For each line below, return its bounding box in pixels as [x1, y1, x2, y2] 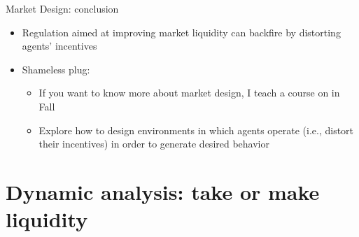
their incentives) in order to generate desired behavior [38, 136, 269, 151]
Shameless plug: [22, 62, 90, 76]
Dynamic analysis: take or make [6, 177, 320, 206]
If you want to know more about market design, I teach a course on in [38, 85, 340, 100]
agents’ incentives [22, 38, 97, 53]
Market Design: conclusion [6, 1, 119, 15]
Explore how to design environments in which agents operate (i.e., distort [38, 122, 354, 137]
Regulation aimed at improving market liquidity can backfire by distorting [22, 24, 341, 39]
